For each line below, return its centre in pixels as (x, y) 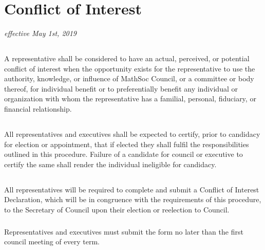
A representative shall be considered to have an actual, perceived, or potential (127, 58)
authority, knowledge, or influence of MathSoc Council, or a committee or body (129, 78)
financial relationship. (38, 109)
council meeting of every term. (52, 242)
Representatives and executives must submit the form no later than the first (124, 231)
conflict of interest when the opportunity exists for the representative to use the (130, 68)
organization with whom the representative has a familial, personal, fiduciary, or (130, 99)
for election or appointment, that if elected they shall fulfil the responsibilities (127, 144)
